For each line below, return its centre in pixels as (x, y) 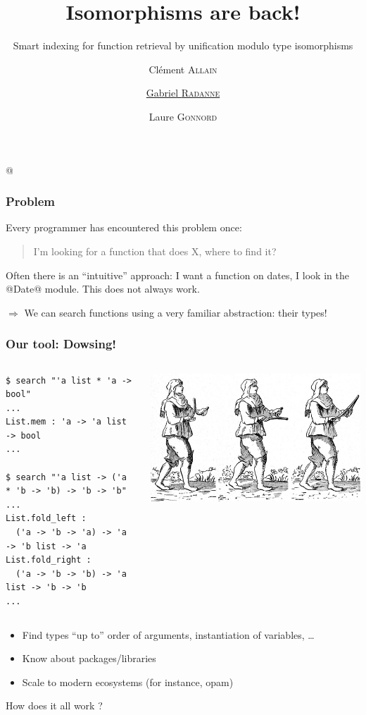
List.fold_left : (46, 519)
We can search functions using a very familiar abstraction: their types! (176, 312)
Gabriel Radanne (183, 93)
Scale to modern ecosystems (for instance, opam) (128, 682)
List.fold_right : (49, 560)
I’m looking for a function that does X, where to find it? (155, 251)
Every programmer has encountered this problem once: (124, 227)
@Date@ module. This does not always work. (103, 289)
